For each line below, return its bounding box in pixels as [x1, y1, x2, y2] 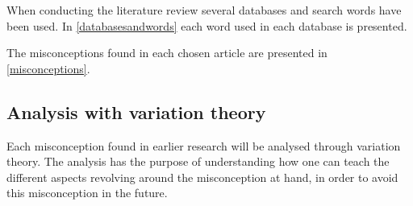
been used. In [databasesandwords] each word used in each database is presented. [6, 17, 407, 34]
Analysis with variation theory [6, 99, 266, 124]
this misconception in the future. [6, 184, 168, 201]
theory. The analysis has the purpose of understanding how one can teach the [6, 153, 390, 170]
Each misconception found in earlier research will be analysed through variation [6, 137, 401, 154]
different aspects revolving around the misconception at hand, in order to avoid [6, 168, 398, 185]
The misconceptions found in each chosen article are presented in [6, 44, 327, 61]
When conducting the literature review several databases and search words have [6, 2, 402, 18]
